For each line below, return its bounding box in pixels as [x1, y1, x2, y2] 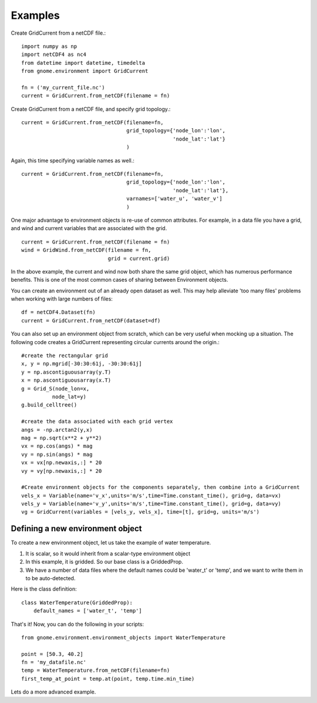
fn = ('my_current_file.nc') [21, 84, 105, 91]
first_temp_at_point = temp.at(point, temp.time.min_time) [21, 675, 195, 682]
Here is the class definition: [11, 585, 77, 592]
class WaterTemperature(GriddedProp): [21, 599, 133, 606]
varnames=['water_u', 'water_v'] [126, 195, 222, 202]
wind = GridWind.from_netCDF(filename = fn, [21, 247, 152, 254]
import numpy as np [21, 43, 77, 49]
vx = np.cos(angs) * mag [21, 443, 93, 449]
